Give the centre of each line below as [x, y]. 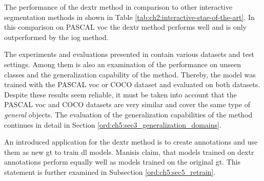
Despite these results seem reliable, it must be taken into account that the [120, 94]
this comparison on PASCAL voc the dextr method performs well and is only [126, 27]
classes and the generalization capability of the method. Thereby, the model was [130, 74]
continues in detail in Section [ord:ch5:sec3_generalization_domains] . [113, 124]
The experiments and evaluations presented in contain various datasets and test [129, 54]
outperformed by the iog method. [56, 37]
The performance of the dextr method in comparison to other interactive [118, 7]
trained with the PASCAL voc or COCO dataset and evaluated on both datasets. [132, 84]
